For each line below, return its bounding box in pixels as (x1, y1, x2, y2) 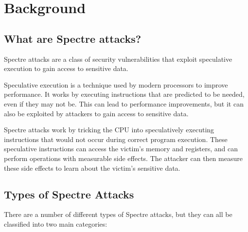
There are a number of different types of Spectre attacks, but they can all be (4, 209, 232, 219)
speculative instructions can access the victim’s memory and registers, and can (4, 143, 238, 154)
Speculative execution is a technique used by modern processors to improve (4, 79, 228, 89)
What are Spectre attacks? (4, 31, 142, 46)
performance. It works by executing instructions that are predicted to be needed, (4, 89, 245, 99)
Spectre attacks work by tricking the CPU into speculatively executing (4, 125, 214, 135)
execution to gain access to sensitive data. (4, 63, 128, 73)
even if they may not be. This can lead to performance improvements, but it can (4, 98, 244, 108)
